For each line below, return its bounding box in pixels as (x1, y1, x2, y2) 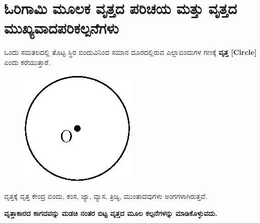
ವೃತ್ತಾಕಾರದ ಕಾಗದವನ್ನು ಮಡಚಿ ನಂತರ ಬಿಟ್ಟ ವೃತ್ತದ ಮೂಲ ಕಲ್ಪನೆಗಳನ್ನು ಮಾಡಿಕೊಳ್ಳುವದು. (4, 207, 218, 218)
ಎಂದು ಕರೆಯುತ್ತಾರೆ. (4, 56, 51, 67)
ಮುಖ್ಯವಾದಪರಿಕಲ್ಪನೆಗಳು (4, 18, 119, 38)
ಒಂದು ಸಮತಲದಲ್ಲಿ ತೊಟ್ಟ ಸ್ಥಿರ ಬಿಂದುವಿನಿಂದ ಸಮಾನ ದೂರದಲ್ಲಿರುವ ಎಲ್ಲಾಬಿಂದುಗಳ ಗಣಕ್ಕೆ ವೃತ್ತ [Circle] (4, 47, 257, 57)
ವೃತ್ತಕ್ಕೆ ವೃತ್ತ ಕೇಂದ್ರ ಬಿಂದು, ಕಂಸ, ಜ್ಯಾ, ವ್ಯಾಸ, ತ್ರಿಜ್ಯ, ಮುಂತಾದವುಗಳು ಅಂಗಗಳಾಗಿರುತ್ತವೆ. (4, 191, 208, 201)
